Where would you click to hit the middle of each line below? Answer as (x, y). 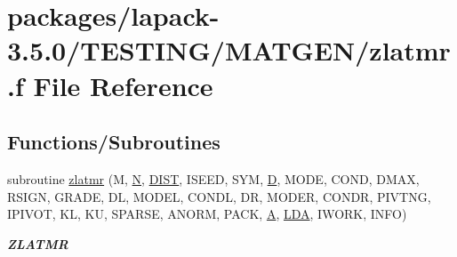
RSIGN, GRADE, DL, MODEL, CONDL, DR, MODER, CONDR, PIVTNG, (219, 196)
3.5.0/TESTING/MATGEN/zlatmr (229, 50)
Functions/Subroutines (114, 142)
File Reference (123, 85)
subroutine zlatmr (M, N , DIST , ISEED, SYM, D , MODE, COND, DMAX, (213, 178)
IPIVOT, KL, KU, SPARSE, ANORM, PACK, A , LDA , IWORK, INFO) (207, 214)
